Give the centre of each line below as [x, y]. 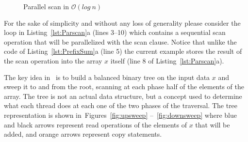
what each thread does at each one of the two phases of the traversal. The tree [121, 105]
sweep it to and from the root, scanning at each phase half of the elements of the [124, 87]
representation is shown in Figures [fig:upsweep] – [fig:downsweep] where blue [120, 115]
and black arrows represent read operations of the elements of [95, 124]
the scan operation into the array [53, 60]
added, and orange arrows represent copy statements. [83, 134]
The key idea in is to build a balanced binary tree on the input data [107, 77]
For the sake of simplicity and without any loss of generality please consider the [122, 23]
